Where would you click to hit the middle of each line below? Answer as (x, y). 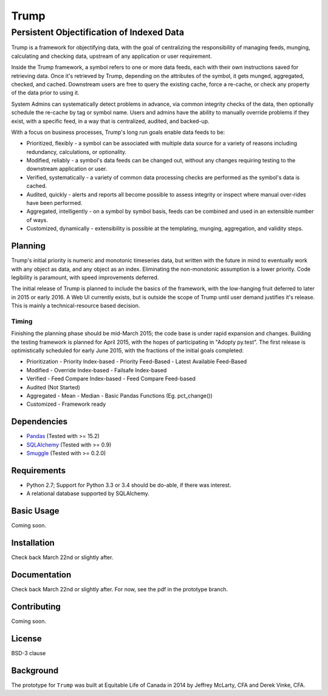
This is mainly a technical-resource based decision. (76, 306)
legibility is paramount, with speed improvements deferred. (85, 277)
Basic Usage (35, 511)
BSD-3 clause (29, 653)
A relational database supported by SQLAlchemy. (88, 493)
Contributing (36, 606)
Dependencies (39, 422)
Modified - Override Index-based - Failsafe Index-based (97, 370)
